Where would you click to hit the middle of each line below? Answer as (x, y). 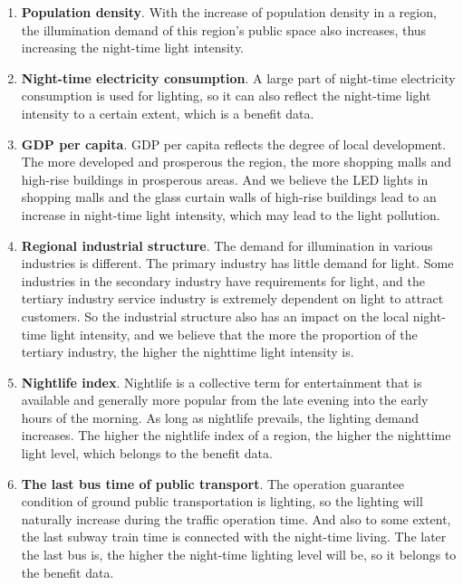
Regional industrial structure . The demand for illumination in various (227, 245)
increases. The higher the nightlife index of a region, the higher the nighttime (236, 435)
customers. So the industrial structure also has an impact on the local (215, 316)
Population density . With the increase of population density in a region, (229, 12)
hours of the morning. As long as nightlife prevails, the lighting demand (220, 417)
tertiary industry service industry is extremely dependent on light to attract (232, 298)
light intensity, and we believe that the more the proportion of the (234, 334)
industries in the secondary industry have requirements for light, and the (223, 280)
